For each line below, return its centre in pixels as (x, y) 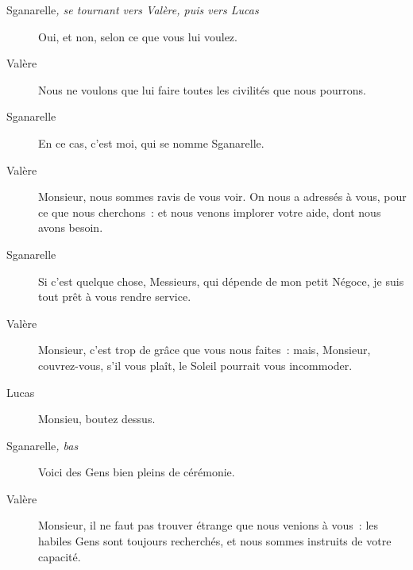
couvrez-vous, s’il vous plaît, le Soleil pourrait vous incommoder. (195, 365)
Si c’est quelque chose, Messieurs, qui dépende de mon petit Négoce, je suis (221, 281)
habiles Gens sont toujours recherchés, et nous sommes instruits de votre (215, 541)
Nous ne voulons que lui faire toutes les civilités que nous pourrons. (202, 89)
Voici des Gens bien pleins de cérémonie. (137, 472)
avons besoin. (71, 227)
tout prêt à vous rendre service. (115, 297)
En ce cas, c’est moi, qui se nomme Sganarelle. (151, 142)
